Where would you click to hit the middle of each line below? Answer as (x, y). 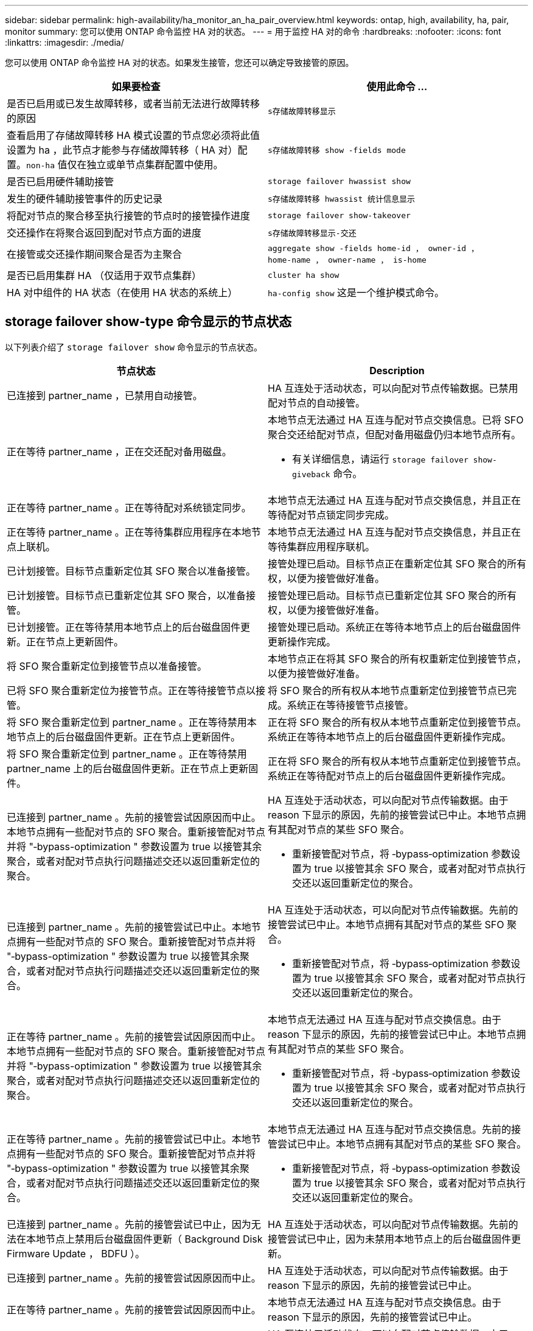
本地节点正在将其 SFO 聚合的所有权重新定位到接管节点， (397, 658)
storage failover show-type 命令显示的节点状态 (148, 322)
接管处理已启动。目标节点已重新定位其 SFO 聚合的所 (387, 595)
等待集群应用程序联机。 (322, 546)
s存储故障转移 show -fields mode (337, 150)
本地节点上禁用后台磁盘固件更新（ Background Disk (145, 1239)
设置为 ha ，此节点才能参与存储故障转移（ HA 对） (122, 150)
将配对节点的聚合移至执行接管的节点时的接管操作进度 (129, 216)
